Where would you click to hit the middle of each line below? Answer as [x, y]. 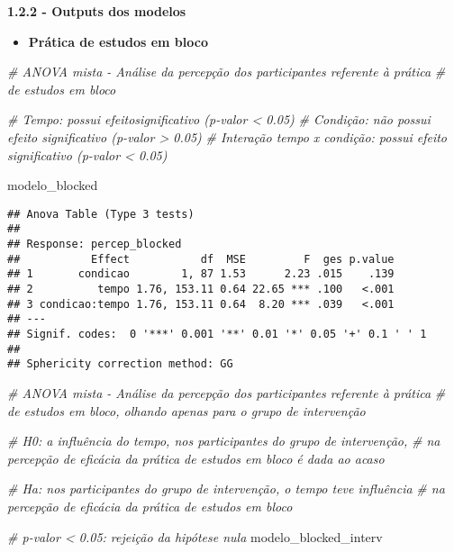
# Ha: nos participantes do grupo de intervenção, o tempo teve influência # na [226, 489]
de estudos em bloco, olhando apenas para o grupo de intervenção [186, 410]
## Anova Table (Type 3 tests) [101, 214]
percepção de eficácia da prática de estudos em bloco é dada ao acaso [196, 458]
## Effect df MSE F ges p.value [201, 259]
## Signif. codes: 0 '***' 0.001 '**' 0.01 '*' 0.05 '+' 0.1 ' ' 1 [217, 334]
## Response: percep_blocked [95, 244]
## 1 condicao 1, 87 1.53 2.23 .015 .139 [201, 274]
